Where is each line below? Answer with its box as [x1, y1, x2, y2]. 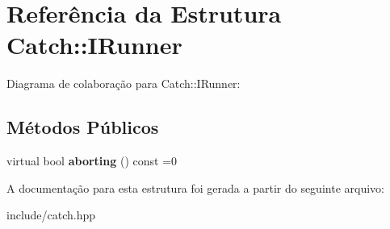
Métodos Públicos [6, 114, 159, 139]
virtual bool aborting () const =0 [6, 152, 178, 169]
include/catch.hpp [6, 206, 96, 223]
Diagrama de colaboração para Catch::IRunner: [6, 75, 241, 92]
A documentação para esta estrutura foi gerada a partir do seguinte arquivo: [6, 179, 384, 196]
